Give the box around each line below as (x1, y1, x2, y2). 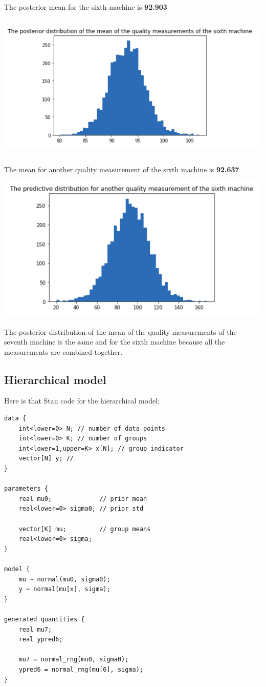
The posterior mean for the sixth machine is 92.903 (4, 2, 167, 12)
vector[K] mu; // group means (18, 525, 151, 533)
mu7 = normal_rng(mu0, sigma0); (18, 656, 129, 663)
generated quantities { (4, 615, 85, 623)
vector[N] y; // (18, 455, 74, 462)
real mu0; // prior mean (18, 495, 147, 502)
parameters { (4, 485, 48, 493)
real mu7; (18, 625, 52, 633)
